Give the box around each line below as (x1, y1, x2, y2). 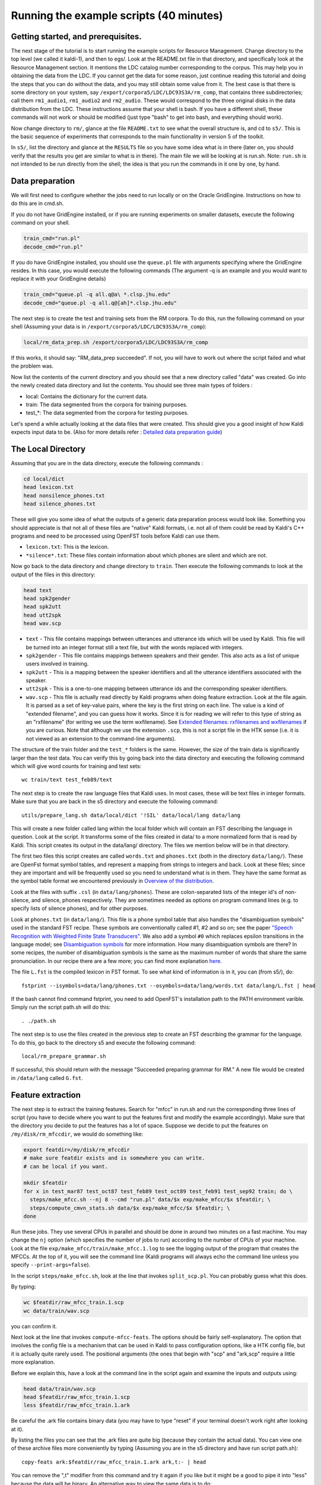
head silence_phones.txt (23, 501, 96, 507)
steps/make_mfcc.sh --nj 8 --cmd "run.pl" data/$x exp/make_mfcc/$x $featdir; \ (30, 1196, 271, 1203)
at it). (11, 1426, 24, 1433)
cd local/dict (23, 476, 65, 482)
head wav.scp (23, 620, 62, 627)
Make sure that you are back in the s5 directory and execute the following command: (11, 798, 219, 805)
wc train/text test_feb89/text (21, 776, 113, 783)
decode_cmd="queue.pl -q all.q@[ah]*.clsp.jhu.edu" (23, 299, 177, 306)
